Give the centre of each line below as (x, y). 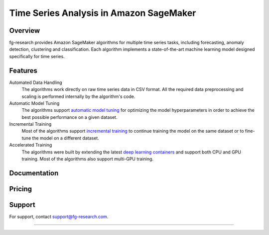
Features (23, 70)
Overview (25, 31)
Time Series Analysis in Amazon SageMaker (103, 13)
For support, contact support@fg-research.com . (59, 217)
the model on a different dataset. (66, 138)
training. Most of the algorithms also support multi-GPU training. (88, 159)
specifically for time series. (37, 56)
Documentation (34, 173)
